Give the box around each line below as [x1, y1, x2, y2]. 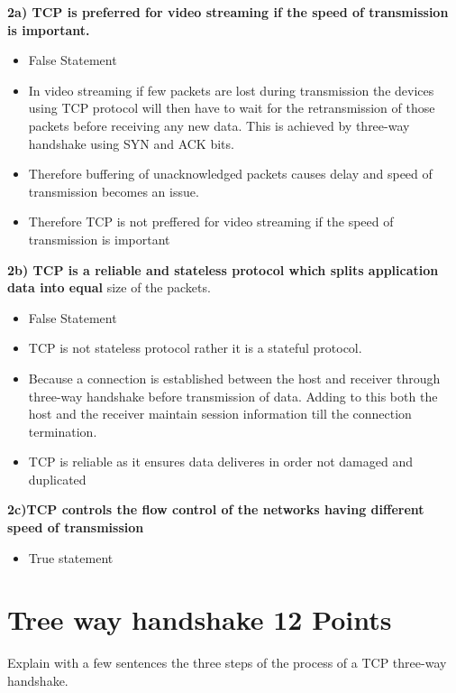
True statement [28, 548, 114, 567]
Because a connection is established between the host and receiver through [28, 368, 441, 387]
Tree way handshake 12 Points [7, 601, 392, 638]
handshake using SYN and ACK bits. [28, 134, 234, 152]
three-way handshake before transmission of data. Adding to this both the [28, 386, 438, 405]
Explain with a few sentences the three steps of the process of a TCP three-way [7, 653, 447, 672]
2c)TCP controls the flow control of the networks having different [7, 500, 424, 519]
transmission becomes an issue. [28, 181, 199, 200]
